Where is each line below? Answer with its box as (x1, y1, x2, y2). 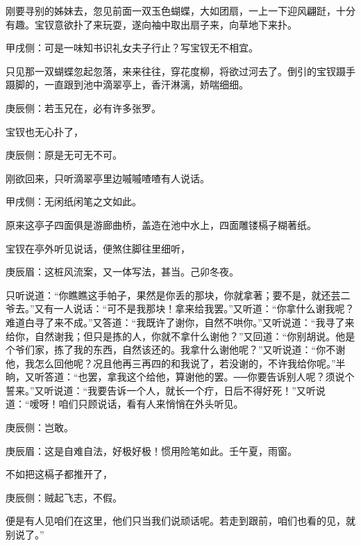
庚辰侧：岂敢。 (6, 420, 74, 435)
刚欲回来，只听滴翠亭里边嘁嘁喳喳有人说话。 (6, 170, 210, 185)
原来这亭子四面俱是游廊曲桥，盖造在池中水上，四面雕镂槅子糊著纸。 (6, 217, 317, 232)
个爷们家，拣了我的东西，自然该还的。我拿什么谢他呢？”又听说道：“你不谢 (6, 342, 346, 357)
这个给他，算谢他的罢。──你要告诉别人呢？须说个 (126, 369, 355, 384)
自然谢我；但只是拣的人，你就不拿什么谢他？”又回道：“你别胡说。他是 (34, 328, 355, 343)
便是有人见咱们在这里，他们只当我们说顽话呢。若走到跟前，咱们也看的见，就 (6, 513, 355, 528)
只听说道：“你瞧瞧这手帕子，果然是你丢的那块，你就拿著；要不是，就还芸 (6, 287, 341, 302)
